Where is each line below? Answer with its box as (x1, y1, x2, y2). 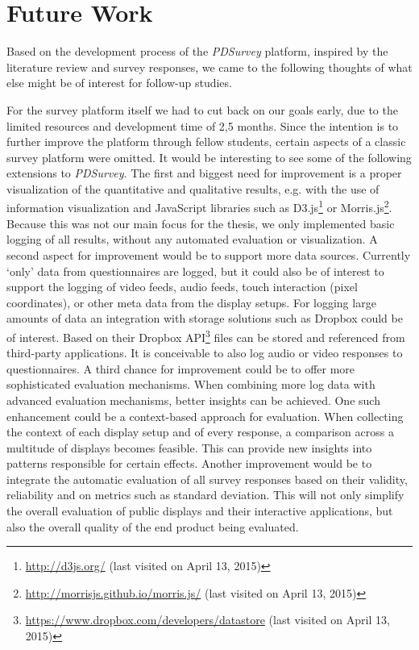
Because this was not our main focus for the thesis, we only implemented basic (6, 215, 395, 231)
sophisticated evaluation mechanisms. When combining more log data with (6, 376, 375, 393)
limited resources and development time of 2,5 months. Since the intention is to (6, 117, 399, 134)
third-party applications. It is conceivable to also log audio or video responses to (6, 344, 403, 361)
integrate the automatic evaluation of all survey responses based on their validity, (6, 470, 408, 487)
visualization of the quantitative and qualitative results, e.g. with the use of (6, 180, 380, 197)
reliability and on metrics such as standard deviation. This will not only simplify (6, 486, 404, 503)
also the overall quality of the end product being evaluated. (6, 518, 299, 535)
